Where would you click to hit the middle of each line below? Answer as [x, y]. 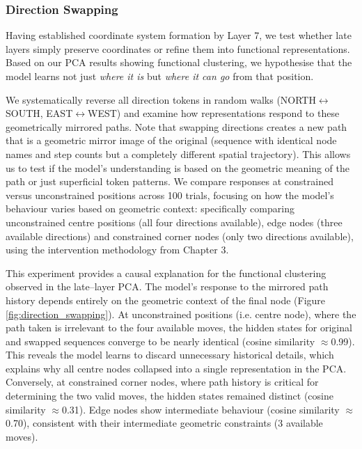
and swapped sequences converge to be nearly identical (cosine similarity [160, 341]
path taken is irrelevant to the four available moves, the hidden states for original [179, 328]
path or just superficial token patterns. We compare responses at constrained [170, 181]
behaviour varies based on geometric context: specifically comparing [150, 208]
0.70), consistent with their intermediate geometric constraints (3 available [164, 423]
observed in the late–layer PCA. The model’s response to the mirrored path [167, 286]
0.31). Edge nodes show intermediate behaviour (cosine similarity [200, 409]
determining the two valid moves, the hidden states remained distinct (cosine [170, 396]
